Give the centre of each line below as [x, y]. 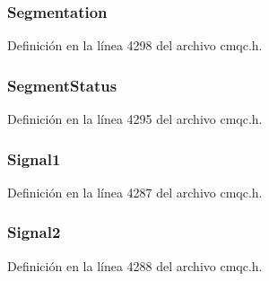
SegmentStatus [62, 85]
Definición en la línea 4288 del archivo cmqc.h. [135, 265]
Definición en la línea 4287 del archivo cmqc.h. [135, 192]
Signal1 [34, 158]
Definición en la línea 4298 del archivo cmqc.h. [135, 45]
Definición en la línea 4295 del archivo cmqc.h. [135, 119]
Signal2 [34, 232]
